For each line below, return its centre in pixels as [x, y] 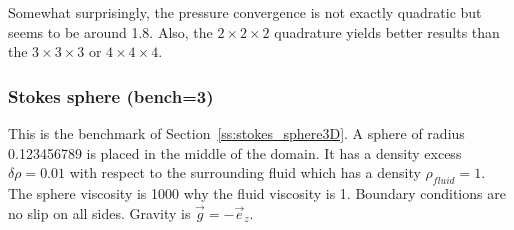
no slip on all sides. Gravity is [99, 212]
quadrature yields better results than [387, 31]
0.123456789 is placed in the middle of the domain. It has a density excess [235, 152]
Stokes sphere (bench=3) [111, 95]
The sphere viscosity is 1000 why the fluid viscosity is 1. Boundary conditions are [257, 192]
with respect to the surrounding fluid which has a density [245, 172]
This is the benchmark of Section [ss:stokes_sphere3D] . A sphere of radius [236, 133]
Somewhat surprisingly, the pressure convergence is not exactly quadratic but [245, 12]
